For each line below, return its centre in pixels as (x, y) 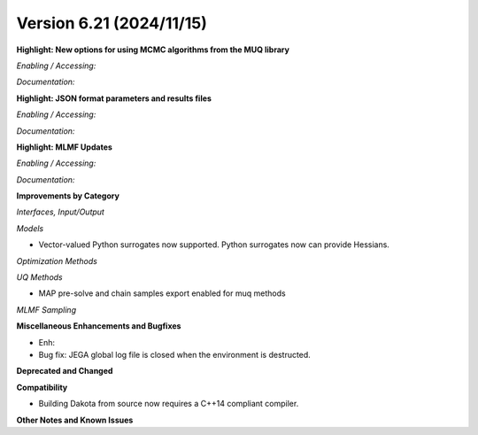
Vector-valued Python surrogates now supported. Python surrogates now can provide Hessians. (214, 245)
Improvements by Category (68, 196)
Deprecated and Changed (65, 371)
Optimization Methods (57, 260)
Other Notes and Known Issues (75, 420)
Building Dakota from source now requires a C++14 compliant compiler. (169, 404)
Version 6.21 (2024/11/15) (112, 23)
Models (30, 228)
